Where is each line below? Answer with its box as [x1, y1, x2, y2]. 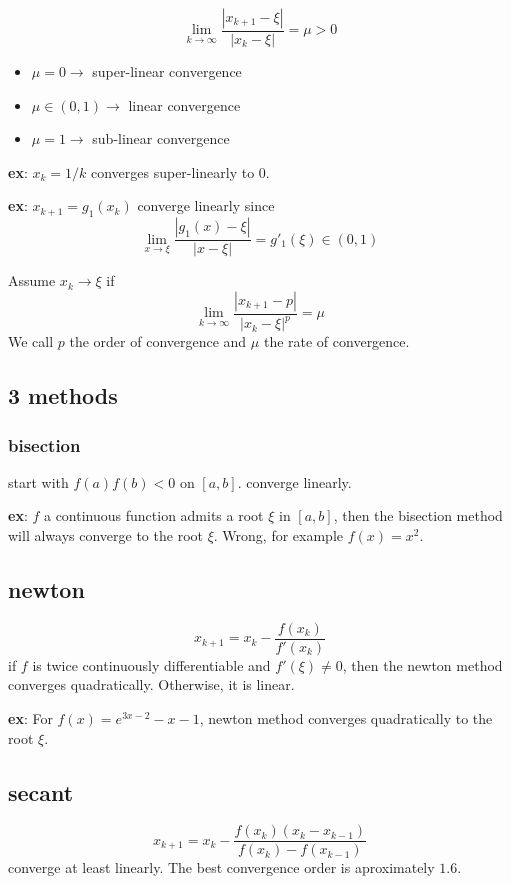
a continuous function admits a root [43, 505, 264, 526]
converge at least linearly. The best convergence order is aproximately [8, 857, 435, 878]
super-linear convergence [92, 61, 242, 82]
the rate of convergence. [263, 331, 410, 352]
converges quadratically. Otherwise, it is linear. [8, 674, 295, 695]
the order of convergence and [69, 331, 247, 352]
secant [8, 776, 74, 807]
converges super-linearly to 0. [90, 161, 270, 182]
